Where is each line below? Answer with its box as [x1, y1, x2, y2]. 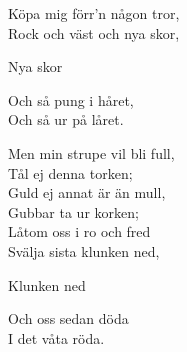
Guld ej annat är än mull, [8, 182, 166, 203]
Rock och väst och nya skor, [8, 22, 180, 43]
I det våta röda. [8, 327, 105, 348]
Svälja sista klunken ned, [8, 240, 160, 261]
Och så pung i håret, [8, 89, 134, 110]
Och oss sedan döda [8, 308, 129, 329]
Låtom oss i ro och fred [8, 221, 151, 242]
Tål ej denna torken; [8, 162, 133, 183]
